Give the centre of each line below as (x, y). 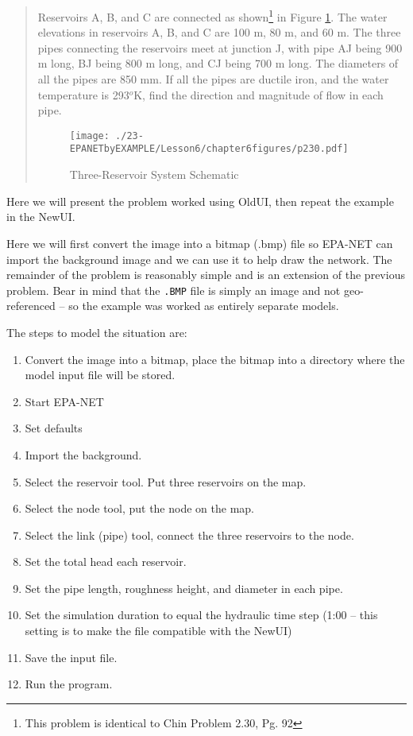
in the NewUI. (41, 217)
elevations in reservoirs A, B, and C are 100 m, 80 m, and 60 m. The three (219, 32)
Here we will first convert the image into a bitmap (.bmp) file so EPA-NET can (200, 243)
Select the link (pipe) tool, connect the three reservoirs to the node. (189, 535)
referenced (31, 306)
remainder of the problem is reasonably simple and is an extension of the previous (206, 275)
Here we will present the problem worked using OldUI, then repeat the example (200, 201)
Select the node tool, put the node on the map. (139, 508)
